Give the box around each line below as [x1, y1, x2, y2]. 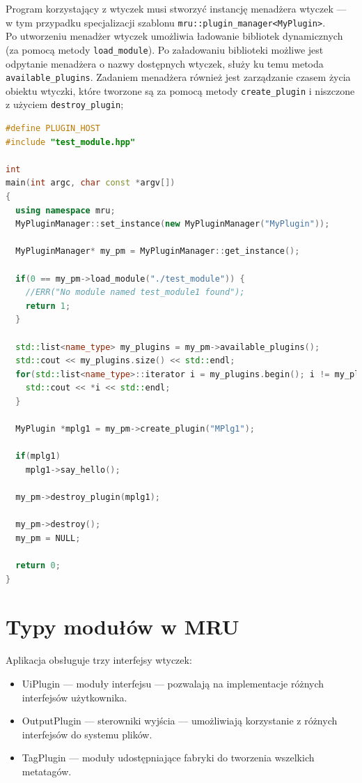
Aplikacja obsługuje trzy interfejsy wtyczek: [6, 653, 192, 667]
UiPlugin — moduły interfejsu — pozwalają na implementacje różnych [22, 676, 324, 690]
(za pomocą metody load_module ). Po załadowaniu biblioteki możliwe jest [6, 42, 324, 56]
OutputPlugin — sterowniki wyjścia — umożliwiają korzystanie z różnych [22, 713, 338, 728]
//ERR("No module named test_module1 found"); [25, 287, 245, 298]
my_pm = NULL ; [15, 533, 81, 543]
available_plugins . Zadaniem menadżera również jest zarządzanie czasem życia [6, 70, 351, 84]
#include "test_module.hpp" [6, 137, 136, 147]
